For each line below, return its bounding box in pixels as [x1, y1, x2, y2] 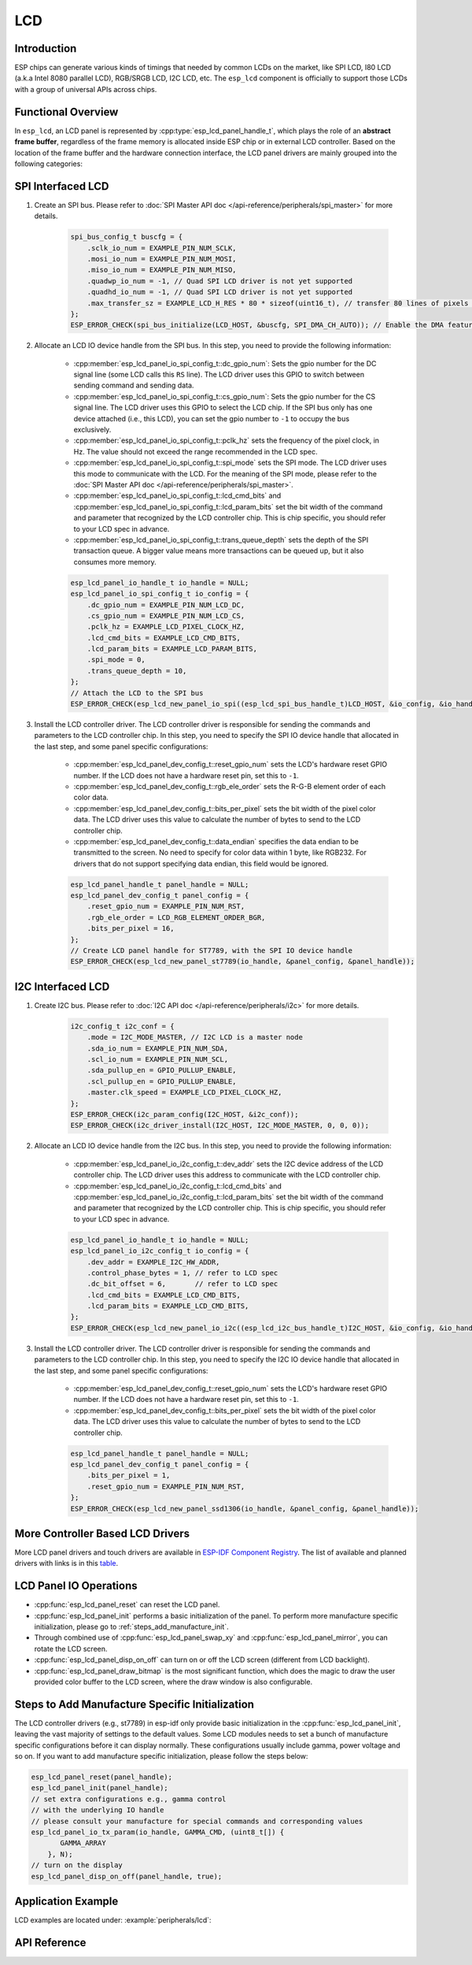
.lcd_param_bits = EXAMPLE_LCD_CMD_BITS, [87, 1302, 249, 1311]
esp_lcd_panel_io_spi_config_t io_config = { [70, 589, 249, 599]
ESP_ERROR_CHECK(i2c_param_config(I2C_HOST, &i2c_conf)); [70, 1110, 299, 1119]
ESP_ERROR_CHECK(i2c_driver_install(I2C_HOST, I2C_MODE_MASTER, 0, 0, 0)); [70, 1121, 370, 1130]
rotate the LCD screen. [34, 1644, 108, 1653]
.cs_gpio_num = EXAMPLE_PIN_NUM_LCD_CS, [87, 611, 245, 620]
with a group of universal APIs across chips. [14, 84, 157, 94]
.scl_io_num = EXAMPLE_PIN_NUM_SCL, [87, 1055, 228, 1064]
